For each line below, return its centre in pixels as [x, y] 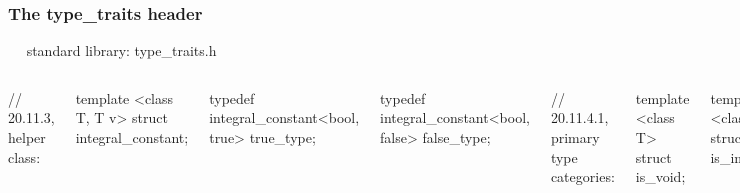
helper [27, 137]
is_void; [660, 176]
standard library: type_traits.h [121, 50]
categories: [582, 176]
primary [575, 137]
